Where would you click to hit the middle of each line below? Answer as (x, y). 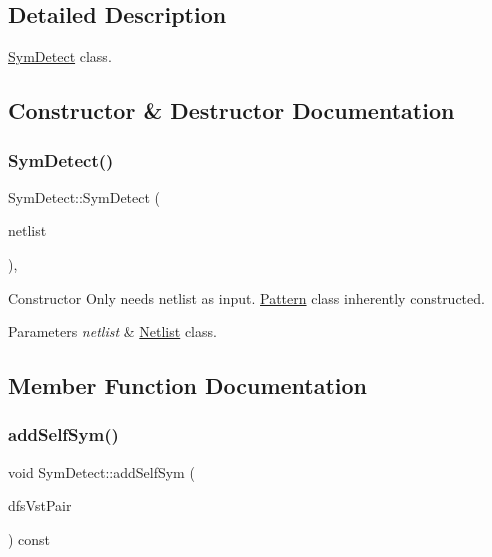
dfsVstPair (40, 505)
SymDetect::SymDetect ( (84, 196)
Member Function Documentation (188, 385)
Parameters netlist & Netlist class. (112, 331)
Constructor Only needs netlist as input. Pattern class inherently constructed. (246, 297)
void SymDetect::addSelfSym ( (101, 471)
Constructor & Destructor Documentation (231, 110)
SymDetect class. (60, 56)
